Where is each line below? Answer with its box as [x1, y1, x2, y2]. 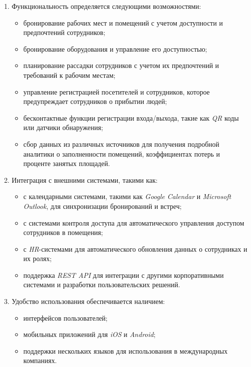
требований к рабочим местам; [23, 69, 116, 80]
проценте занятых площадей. [23, 158, 110, 168]
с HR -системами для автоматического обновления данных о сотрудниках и [23, 243, 248, 254]
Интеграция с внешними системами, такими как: [11, 174, 158, 185]
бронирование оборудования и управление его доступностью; [23, 43, 207, 54]
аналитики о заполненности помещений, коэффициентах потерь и [23, 148, 220, 159]
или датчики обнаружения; [23, 122, 103, 133]
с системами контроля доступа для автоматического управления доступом [23, 217, 245, 228]
